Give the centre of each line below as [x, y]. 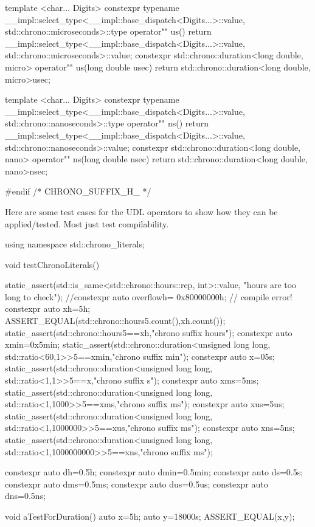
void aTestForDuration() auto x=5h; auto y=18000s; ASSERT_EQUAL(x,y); [150, 516]
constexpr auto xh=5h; [48, 308]
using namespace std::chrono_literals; [75, 244]
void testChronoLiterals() [52, 264]
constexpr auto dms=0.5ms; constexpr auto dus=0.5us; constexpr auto [137, 484]
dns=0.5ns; [26, 496]
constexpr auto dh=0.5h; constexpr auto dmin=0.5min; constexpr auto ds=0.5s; [154, 472]
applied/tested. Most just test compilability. [87, 223]
